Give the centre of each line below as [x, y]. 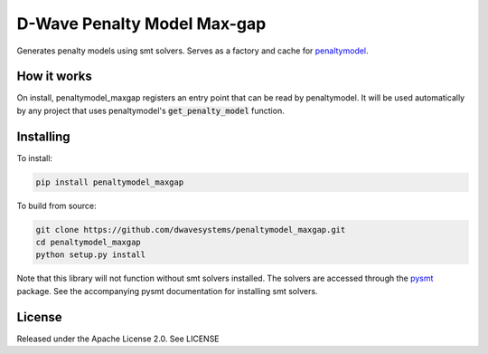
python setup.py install [91, 255]
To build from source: [56, 206]
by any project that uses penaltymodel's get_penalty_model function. [150, 110]
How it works [54, 77]
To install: [35, 158]
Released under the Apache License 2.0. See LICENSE [118, 339]
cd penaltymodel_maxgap [89, 243]
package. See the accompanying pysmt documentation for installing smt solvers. [167, 291]
